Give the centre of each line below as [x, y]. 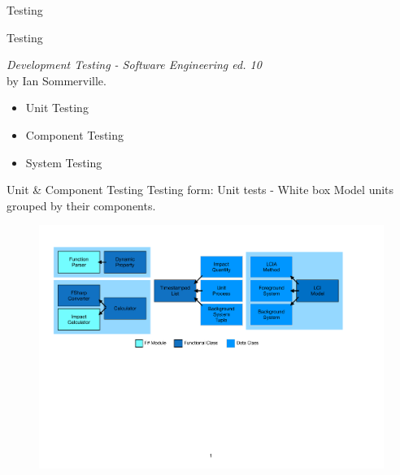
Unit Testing [57, 108]
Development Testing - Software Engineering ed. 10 [134, 65]
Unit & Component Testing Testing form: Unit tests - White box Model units [200, 190]
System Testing [64, 162]
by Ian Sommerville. [57, 80]
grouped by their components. [81, 205]
